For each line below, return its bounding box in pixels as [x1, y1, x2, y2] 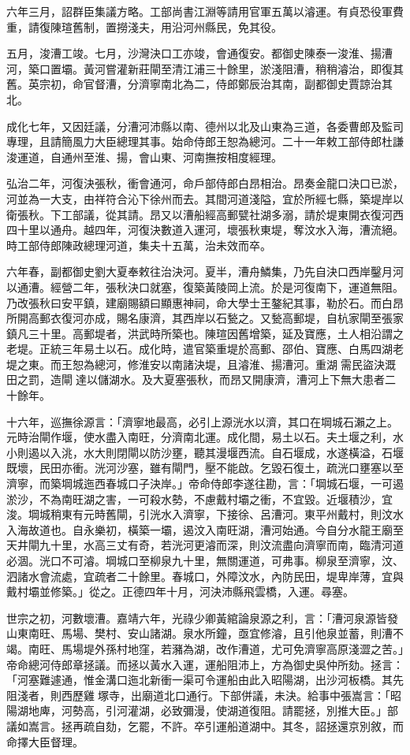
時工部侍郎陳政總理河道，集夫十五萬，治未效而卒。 [6, 236, 271, 253]
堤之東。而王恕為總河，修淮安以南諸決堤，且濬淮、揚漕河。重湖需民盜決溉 [6, 355, 396, 372]
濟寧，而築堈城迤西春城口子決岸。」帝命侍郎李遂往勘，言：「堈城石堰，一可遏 [6, 475, 404, 492]
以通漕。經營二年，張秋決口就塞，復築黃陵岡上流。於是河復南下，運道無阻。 [6, 278, 404, 295]
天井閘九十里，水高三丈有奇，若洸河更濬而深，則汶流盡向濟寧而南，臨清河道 [6, 537, 404, 553]
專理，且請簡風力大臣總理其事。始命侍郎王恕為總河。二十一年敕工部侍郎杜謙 [6, 133, 404, 150]
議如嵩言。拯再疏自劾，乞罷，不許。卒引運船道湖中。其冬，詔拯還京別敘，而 [6, 717, 404, 734]
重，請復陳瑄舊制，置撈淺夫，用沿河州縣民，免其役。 [6, 18, 282, 35]
